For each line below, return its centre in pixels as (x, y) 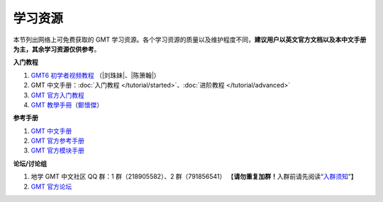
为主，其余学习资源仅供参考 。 (57, 49)
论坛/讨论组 (30, 163)
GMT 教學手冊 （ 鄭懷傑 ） (67, 105)
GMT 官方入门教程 (58, 95)
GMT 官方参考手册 (58, 141)
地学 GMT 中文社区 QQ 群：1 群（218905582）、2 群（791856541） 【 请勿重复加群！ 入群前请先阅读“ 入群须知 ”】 (194, 177)
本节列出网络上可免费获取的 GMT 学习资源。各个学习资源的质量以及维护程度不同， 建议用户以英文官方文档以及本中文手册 (190, 40)
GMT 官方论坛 (51, 186)
